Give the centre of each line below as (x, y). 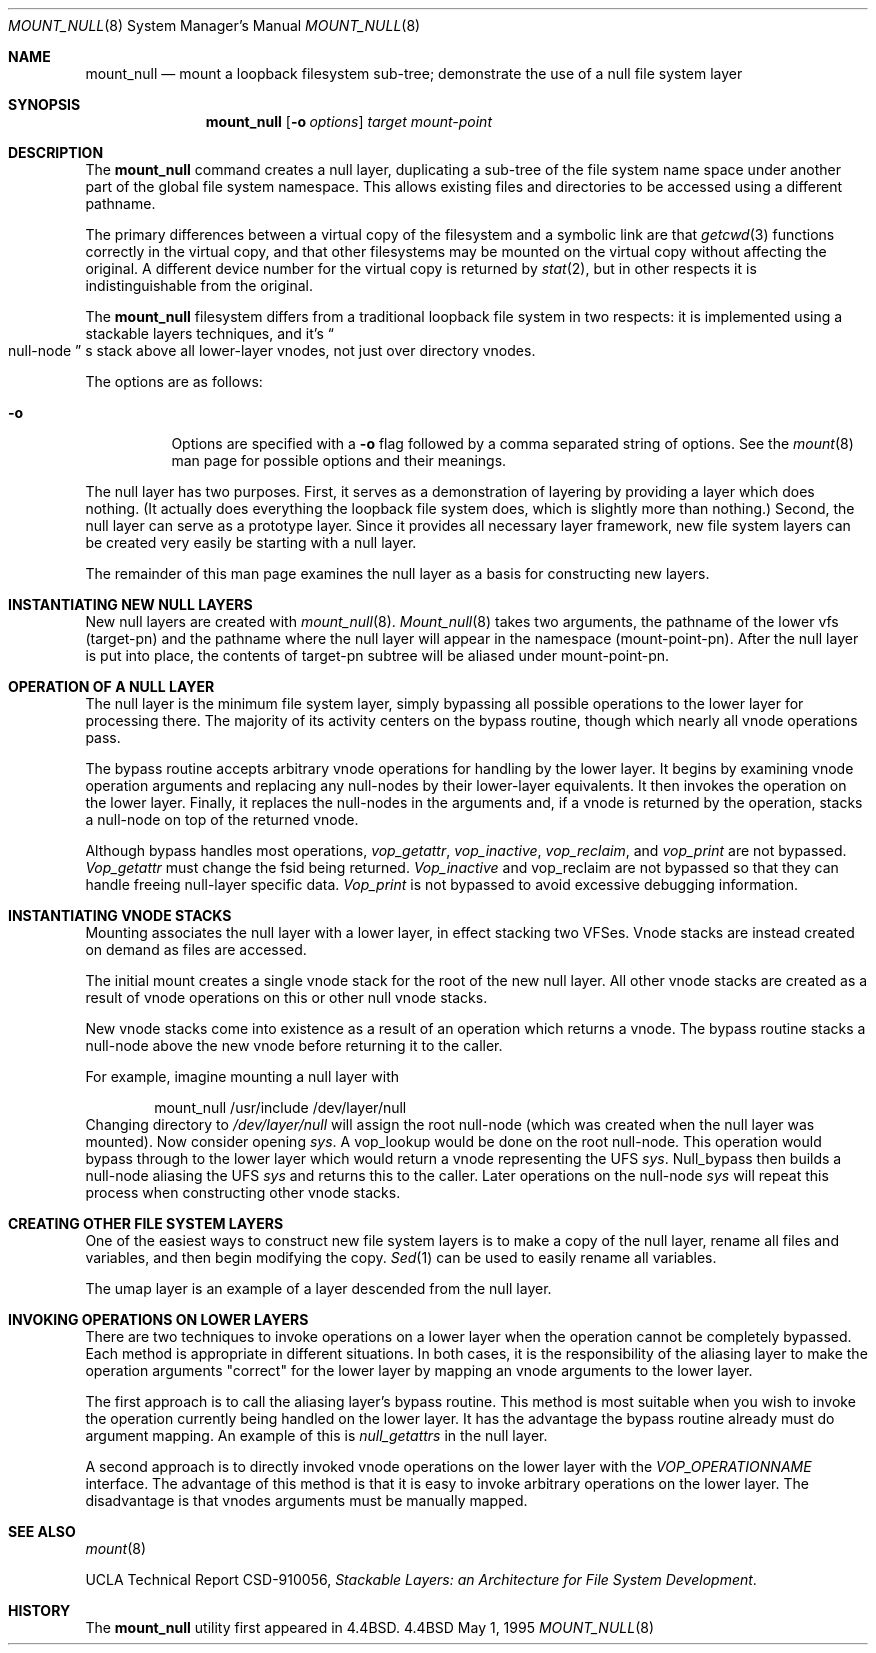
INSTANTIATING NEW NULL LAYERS (130, 604)
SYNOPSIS (44, 104)
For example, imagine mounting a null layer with (242, 1076)
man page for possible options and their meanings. (339, 460)
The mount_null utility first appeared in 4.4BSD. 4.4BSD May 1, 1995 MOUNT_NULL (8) (369, 1627)
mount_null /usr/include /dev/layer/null (280, 1107)
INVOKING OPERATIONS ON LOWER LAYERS (158, 1319)
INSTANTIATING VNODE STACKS (120, 915)
